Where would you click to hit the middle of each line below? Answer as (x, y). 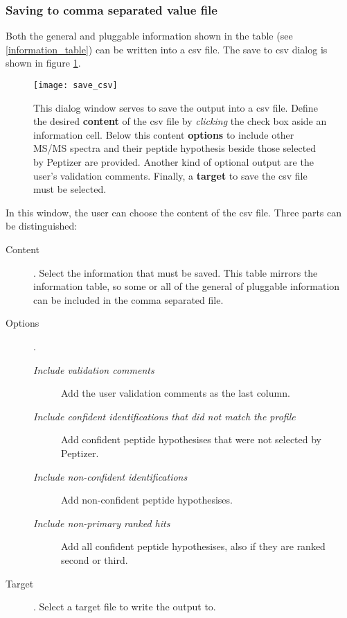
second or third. (95, 559)
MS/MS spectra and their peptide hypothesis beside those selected (175, 148)
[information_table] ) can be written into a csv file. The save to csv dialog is (167, 49)
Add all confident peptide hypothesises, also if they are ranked (193, 546)
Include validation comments (94, 369)
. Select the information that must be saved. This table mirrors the (176, 272)
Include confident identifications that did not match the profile (164, 416)
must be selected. (70, 189)
